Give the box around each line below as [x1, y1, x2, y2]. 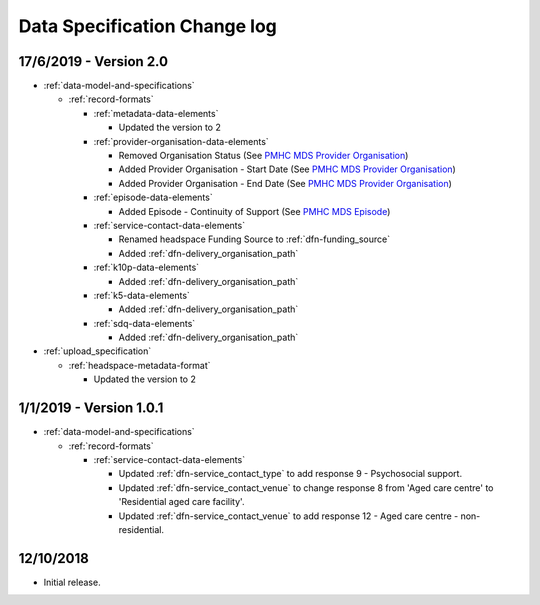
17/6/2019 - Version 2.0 [18, 53, 169, 70]
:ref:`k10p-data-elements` [93, 261, 200, 274]
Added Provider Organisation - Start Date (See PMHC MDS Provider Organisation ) [118, 163, 457, 175]
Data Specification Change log [18, 15, 277, 37]
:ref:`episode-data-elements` [93, 191, 214, 204]
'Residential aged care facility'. [118, 496, 245, 508]
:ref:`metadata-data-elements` [93, 107, 219, 119]
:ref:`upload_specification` [43, 345, 152, 357]
